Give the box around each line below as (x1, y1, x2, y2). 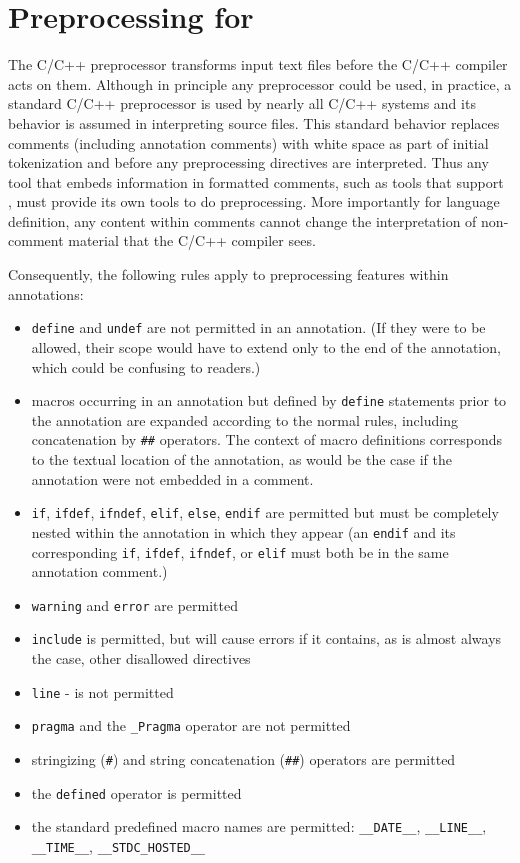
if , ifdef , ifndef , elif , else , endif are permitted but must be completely (31, 502, 499, 523)
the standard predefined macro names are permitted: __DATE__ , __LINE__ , (31, 816, 487, 837)
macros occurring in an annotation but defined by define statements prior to (31, 390, 507, 411)
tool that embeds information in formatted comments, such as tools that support (8, 171, 504, 192)
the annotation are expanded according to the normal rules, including (31, 409, 458, 430)
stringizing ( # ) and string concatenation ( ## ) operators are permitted (31, 748, 456, 769)
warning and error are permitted (31, 594, 238, 615)
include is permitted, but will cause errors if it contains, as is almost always (31, 628, 502, 649)
